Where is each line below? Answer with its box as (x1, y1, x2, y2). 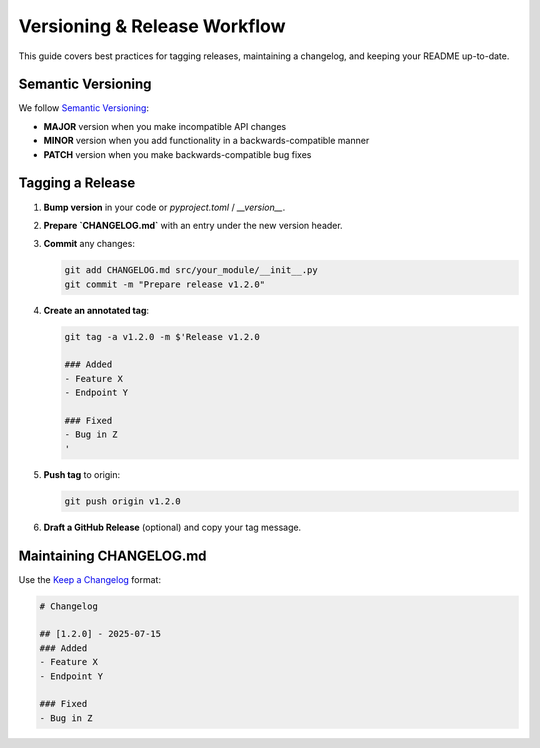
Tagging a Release (18, 175, 136, 192)
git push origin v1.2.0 (64, 495, 182, 507)
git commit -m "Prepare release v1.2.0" (64, 278, 265, 290)
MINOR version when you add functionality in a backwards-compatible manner (43, 135, 370, 147)
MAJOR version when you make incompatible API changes (43, 120, 287, 132)
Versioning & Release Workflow (18, 15, 286, 37)
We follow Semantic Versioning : (18, 102, 150, 114)
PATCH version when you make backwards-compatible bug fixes (43, 148, 312, 160)
